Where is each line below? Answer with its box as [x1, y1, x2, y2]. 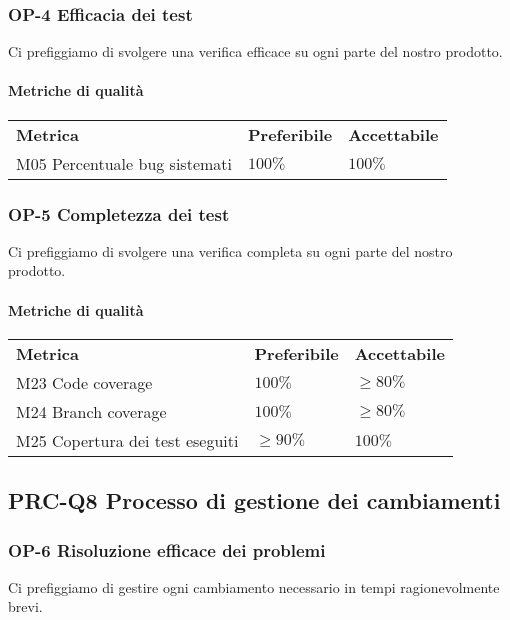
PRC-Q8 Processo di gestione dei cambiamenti [8, 485, 501, 516]
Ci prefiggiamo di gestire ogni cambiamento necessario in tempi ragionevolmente [8, 576, 500, 597]
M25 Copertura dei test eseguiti [16, 428, 239, 452]
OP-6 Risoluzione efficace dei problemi [8, 537, 326, 562]
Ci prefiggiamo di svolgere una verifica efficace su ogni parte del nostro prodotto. [8, 41, 503, 62]
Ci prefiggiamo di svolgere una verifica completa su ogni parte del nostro [8, 240, 453, 261]
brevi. [8, 596, 43, 617]
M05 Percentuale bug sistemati [16, 151, 232, 175]
